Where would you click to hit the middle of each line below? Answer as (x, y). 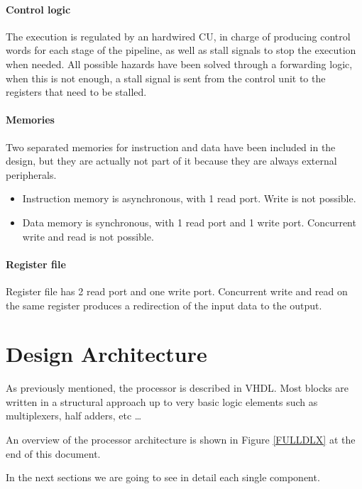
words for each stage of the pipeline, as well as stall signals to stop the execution (181, 50)
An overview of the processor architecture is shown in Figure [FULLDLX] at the (181, 440)
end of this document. (53, 453)
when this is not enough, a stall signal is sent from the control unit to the (166, 78)
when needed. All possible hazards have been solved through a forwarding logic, (179, 64)
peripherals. (31, 174)
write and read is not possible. (88, 236)
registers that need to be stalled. (76, 92)
